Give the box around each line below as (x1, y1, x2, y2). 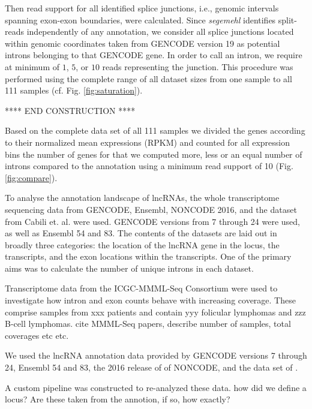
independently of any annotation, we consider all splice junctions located (26, 25, 294, 38)
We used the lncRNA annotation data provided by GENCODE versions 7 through (5, 349, 307, 362)
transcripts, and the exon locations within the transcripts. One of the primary (5, 250, 292, 263)
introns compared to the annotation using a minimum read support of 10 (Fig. (5, 160, 293, 172)
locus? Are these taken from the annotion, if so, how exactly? (5, 393, 230, 405)
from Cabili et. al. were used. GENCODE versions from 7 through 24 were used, (5, 215, 300, 227)
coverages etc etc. (5, 329, 69, 341)
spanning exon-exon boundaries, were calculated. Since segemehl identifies (5, 13, 276, 26)
